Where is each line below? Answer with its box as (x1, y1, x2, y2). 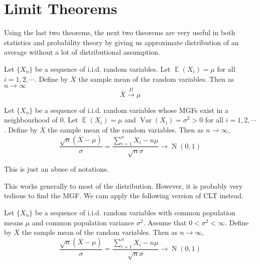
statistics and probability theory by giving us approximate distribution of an (4, 37, 239, 47)
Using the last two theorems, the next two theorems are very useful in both (4, 27, 235, 38)
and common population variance (32, 217, 134, 227)
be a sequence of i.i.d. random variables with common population (35, 207, 235, 218)
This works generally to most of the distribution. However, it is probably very (4, 180, 243, 191)
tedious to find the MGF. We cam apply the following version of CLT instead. (4, 190, 243, 201)
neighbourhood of (4, 114, 58, 125)
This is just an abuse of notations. (4, 164, 109, 174)
